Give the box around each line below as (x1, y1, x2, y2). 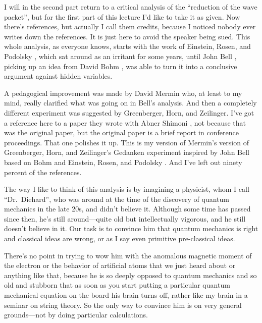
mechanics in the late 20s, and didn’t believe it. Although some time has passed (4, 203, 251, 214)
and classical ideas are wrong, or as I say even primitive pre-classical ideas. (4, 233, 235, 244)
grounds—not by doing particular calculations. (4, 309, 148, 320)
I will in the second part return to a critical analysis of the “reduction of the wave (4, 2, 257, 12)
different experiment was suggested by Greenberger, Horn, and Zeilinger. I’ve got (4, 107, 254, 118)
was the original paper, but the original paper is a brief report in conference (4, 127, 239, 138)
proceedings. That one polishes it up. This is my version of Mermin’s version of (4, 137, 249, 147)
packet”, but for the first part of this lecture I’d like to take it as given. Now (4, 11, 240, 22)
